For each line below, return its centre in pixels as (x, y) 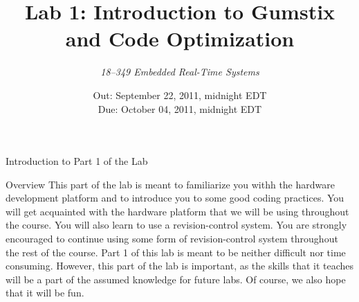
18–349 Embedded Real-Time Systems (180, 72)
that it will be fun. (45, 293)
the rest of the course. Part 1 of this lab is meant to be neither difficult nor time (176, 252)
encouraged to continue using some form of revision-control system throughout (172, 239)
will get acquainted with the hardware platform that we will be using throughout (177, 211)
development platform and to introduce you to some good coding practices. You (175, 198)
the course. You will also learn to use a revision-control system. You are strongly (176, 225)
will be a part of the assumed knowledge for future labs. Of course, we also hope (176, 279)
